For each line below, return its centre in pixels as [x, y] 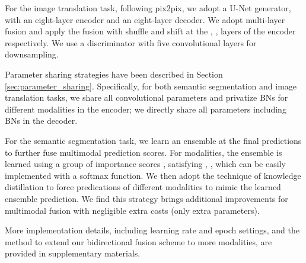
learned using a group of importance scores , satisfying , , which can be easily [145, 164]
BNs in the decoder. [41, 121]
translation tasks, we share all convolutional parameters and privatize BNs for [146, 97]
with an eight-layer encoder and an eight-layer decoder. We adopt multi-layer [145, 19]
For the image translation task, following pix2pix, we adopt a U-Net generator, [148, 8]
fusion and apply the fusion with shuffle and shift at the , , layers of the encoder [150, 31]
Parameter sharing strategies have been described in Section [114, 74]
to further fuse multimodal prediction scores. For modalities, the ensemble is [144, 152]
